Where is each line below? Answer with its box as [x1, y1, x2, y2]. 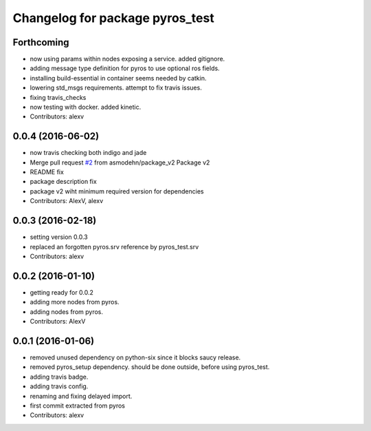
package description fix [30, 178, 98, 186]
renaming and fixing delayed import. [30, 392, 133, 400]
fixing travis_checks [30, 93, 87, 101]
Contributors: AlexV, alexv [30, 197, 104, 205]
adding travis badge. [30, 372, 89, 381]
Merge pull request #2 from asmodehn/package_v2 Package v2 [30, 158, 210, 167]
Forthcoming [12, 36, 69, 48]
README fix [30, 168, 65, 176]
